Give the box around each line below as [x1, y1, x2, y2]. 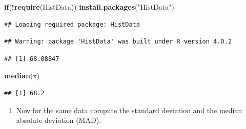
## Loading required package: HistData [4, 20, 140, 28]
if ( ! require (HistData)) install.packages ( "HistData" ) [4, 2, 174, 12]
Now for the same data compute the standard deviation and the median [16, 104, 242, 115]
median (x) [4, 70, 40, 81]
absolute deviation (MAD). [16, 115, 101, 125]
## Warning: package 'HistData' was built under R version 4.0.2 [4, 38, 232, 46]
